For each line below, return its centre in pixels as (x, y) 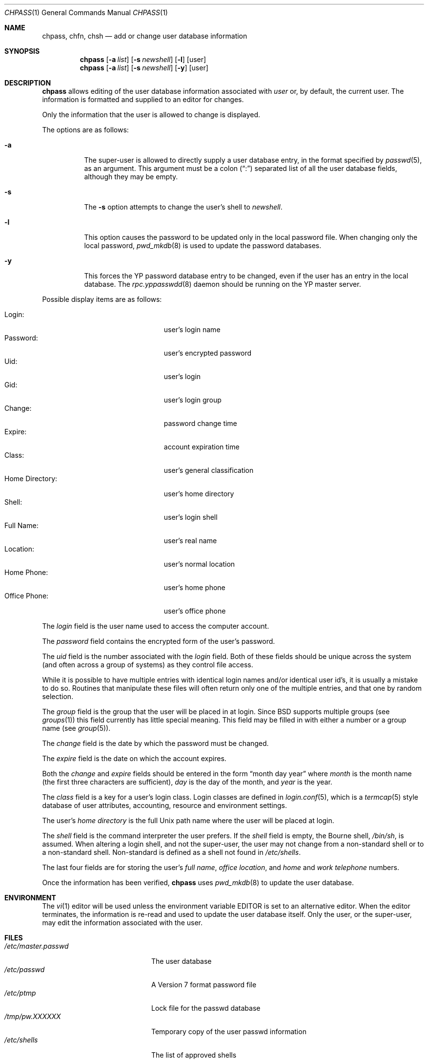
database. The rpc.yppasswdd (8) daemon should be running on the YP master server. (223, 284)
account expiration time (202, 447)
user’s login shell (191, 517)
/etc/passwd (25, 969)
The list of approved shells (194, 1055)
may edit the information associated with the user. (122, 923)
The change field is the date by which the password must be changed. (155, 743)
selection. (58, 696)
